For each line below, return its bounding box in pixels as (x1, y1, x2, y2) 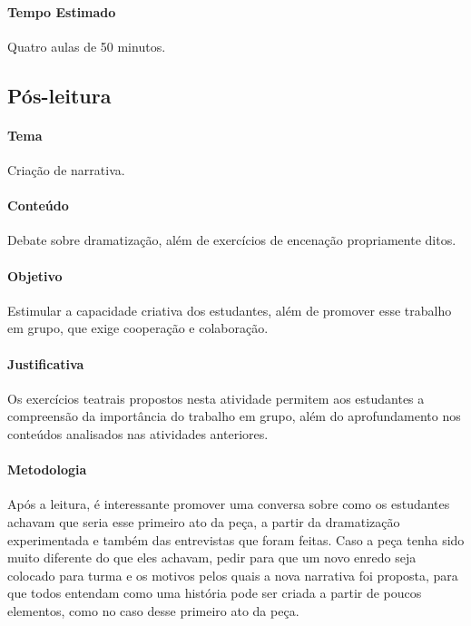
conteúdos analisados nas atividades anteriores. (7, 424, 269, 443)
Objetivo (7, 266, 63, 285)
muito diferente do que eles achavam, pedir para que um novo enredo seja (7, 548, 417, 567)
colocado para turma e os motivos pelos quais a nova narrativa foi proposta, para (7, 565, 458, 584)
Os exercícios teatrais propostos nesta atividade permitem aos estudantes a (7, 388, 425, 407)
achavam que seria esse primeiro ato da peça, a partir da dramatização (7, 512, 400, 531)
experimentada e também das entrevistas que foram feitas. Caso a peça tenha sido (7, 530, 465, 549)
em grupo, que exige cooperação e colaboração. (7, 318, 269, 337)
